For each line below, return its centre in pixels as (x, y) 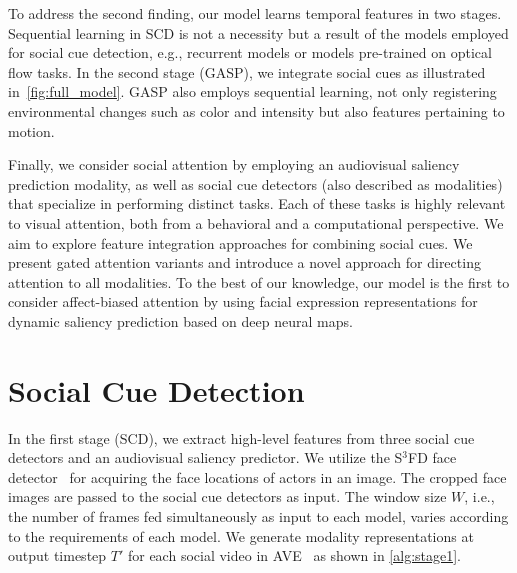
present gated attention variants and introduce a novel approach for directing (244, 262)
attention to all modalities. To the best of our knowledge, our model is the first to (259, 281)
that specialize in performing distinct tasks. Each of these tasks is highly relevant (257, 203)
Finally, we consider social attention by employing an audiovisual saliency (234, 164)
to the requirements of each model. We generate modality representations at (241, 535)
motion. (31, 130)
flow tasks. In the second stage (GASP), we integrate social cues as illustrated (247, 71)
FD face (432, 457)
